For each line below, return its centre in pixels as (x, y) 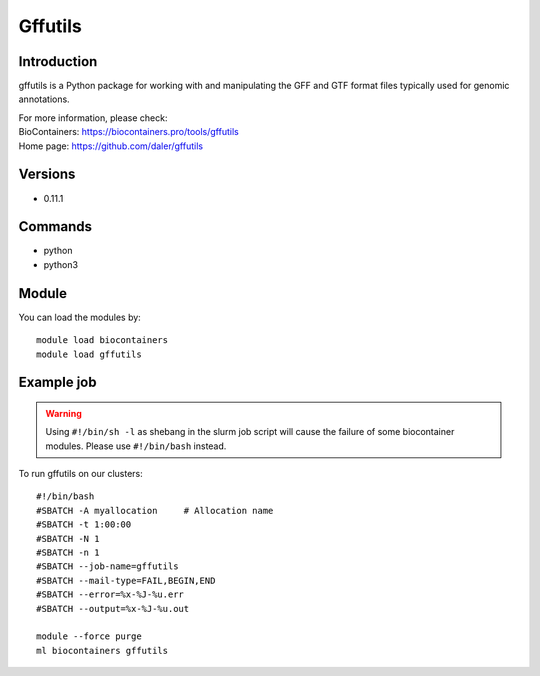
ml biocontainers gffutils (102, 650)
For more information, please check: (93, 117)
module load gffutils (89, 354)
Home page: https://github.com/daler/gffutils (111, 146)
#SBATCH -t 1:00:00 (84, 524)
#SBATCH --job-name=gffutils (107, 566)
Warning (63, 413)
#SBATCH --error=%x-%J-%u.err (110, 594)
